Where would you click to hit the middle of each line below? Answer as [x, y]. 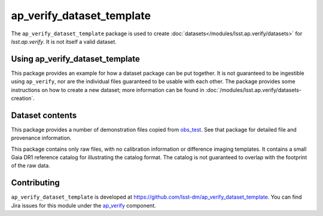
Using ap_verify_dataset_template [75, 59]
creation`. [23, 98]
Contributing [35, 183]
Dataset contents [44, 115]
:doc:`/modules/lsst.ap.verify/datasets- [254, 90]
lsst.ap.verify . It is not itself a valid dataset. [64, 41]
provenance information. [41, 138]
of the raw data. [31, 166]
